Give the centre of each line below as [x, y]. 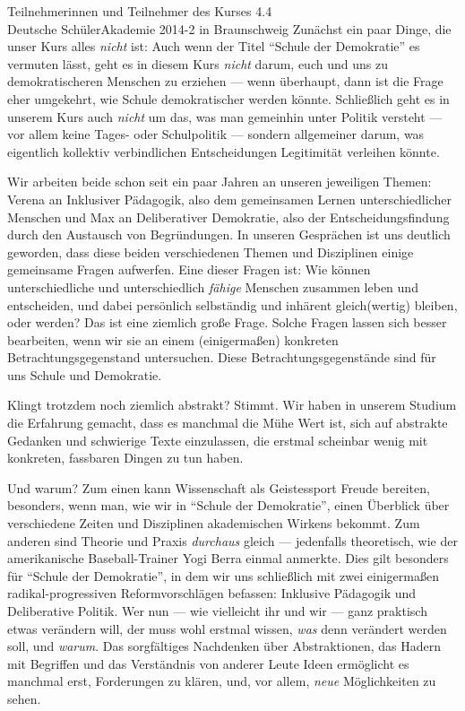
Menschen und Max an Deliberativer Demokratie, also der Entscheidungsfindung [228, 217]
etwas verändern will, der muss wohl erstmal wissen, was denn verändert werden [227, 628]
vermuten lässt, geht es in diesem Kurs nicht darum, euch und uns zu [198, 63]
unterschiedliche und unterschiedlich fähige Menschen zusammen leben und [213, 286]
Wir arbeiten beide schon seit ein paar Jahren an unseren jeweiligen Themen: [220, 182]
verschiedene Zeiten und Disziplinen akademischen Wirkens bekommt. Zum [214, 523]
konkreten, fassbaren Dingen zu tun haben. [125, 458]
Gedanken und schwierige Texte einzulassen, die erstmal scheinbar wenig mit [218, 440]
